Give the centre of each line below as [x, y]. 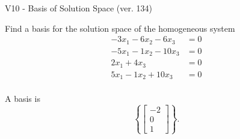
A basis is [23, 99]
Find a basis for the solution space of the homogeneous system [120, 28]
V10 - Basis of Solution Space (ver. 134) [78, 8]
